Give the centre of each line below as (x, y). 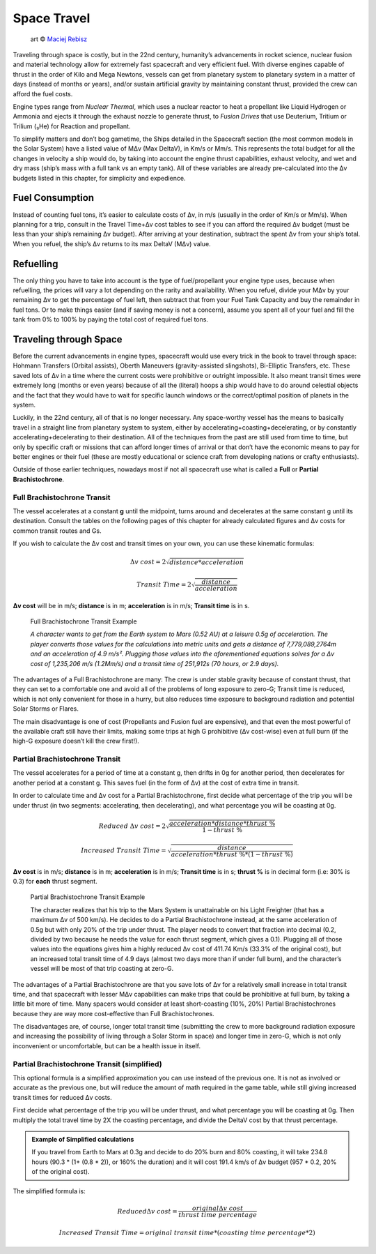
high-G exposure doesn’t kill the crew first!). (76, 741)
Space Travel (52, 18)
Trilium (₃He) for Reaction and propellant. (72, 126)
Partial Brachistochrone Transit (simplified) (88, 1064)
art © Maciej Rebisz (59, 39)
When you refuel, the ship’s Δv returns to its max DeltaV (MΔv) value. (112, 243)
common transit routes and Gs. (57, 531)
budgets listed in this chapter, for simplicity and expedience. (99, 178)
